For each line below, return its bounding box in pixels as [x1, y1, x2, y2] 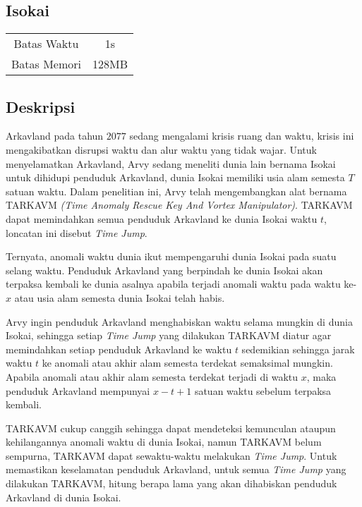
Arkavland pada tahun [6, 128, 104, 143]
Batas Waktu [13, 35, 79, 52]
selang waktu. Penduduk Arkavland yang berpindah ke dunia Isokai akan [6, 262, 323, 277]
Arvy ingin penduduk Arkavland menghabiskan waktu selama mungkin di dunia [6, 314, 353, 329]
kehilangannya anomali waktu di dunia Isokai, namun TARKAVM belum [6, 434, 322, 449]
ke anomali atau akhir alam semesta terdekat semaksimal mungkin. [42, 355, 333, 370]
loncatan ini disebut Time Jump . [6, 225, 147, 240]
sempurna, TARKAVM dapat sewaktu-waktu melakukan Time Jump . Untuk [6, 448, 337, 463]
